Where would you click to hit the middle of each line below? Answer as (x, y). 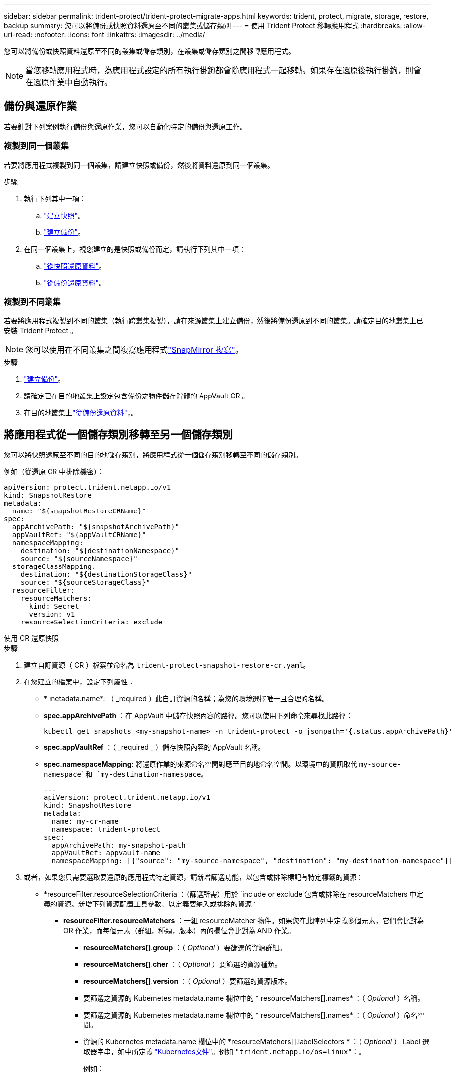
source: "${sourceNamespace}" (79, 559)
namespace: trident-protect (106, 829)
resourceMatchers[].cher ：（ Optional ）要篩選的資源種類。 (182, 964)
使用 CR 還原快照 (32, 638)
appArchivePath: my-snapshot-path (119, 845)
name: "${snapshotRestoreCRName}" (79, 511)
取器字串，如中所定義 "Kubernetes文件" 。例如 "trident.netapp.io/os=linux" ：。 (225, 1052)
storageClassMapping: (54, 567)
